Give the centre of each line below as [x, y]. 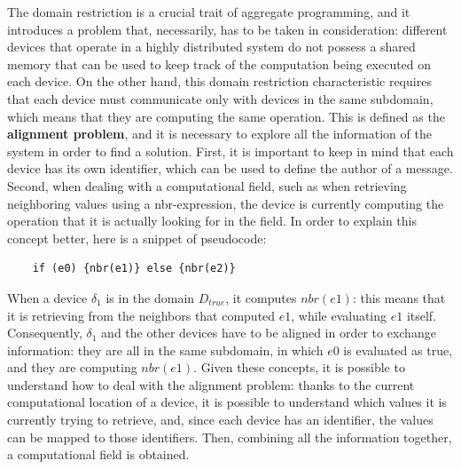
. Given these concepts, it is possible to [299, 367]
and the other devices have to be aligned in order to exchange [269, 333]
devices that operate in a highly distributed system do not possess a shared [211, 47]
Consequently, [45, 333]
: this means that [399, 297]
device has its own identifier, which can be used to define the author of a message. [230, 168]
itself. [422, 315]
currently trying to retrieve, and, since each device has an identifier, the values [220, 420]
